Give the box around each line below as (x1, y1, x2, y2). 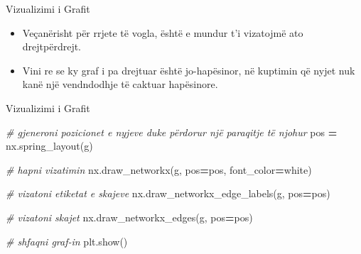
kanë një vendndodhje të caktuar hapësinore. (22, 77, 218, 92)
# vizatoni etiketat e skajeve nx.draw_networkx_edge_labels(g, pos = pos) (6, 186, 330, 201)
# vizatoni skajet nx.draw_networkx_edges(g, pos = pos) (6, 209, 253, 224)
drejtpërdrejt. (22, 39, 82, 54)
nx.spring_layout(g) (6, 138, 93, 153)
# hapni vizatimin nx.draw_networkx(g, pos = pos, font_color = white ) (6, 162, 312, 177)
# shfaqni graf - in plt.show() (6, 233, 128, 248)
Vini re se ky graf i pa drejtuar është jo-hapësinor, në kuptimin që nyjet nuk (22, 62, 355, 77)
